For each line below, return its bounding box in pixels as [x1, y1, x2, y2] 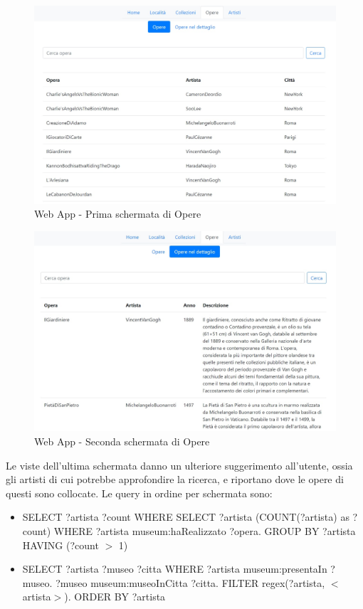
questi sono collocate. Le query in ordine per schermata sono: [6, 485, 273, 500]
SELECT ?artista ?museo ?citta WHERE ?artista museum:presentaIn [22, 561, 327, 576]
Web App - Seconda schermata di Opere [34, 434, 210, 448]
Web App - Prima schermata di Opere [34, 206, 201, 221]
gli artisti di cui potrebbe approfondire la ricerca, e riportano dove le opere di [6, 472, 344, 487]
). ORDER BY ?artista [64, 589, 166, 604]
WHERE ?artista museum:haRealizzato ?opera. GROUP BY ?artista [53, 523, 356, 538]
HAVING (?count [22, 537, 99, 552]
